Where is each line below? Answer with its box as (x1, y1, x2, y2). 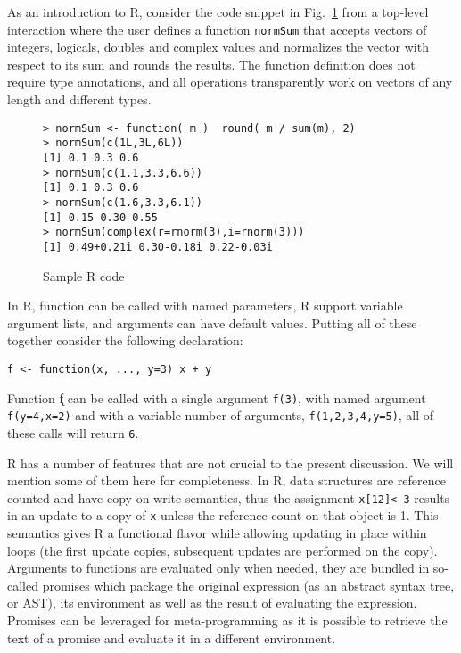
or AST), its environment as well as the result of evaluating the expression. (7, 593, 417, 612)
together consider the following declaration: (7, 331, 243, 350)
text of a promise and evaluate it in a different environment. (7, 628, 336, 647)
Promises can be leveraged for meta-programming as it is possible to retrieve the (7, 611, 448, 629)
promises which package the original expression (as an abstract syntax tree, (42, 575, 455, 594)
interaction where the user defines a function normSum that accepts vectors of (7, 20, 427, 38)
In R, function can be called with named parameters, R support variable (7, 296, 403, 315)
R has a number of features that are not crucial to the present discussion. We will (7, 453, 454, 472)
